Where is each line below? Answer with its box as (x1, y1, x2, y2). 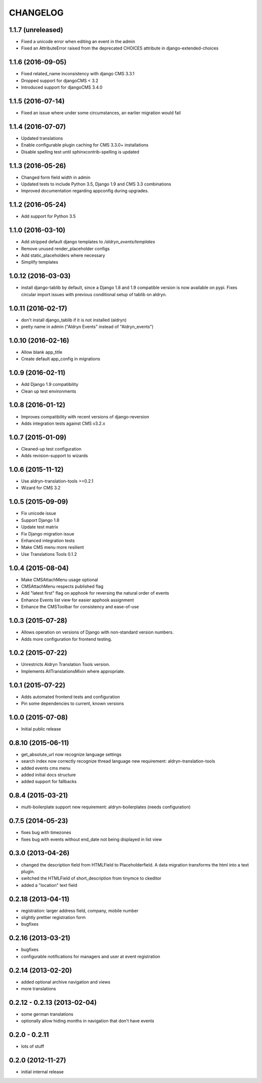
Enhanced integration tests (21, 537, 75, 543)
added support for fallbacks (21, 779, 77, 784)
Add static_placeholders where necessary (21, 252, 105, 258)
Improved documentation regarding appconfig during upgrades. (21, 188, 149, 194)
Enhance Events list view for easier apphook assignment (21, 597, 134, 603)
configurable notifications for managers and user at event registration (21, 953, 160, 959)
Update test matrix (21, 524, 58, 530)
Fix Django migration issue (21, 531, 75, 536)
